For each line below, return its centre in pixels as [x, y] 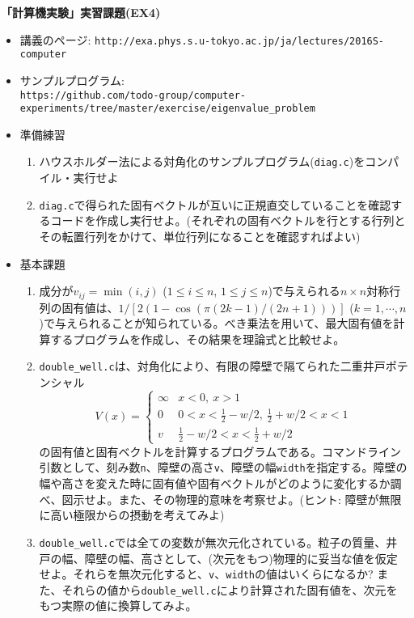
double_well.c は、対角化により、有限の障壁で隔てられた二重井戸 [212, 366]
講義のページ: [55, 39]
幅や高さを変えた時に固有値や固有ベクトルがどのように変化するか [215, 483]
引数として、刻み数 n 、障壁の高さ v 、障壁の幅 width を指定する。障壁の [223, 467]
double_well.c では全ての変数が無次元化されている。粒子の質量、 [213, 542]
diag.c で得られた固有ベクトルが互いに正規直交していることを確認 [215, 204]
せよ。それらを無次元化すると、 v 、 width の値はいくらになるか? [206, 574]
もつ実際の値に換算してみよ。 [118, 605]
